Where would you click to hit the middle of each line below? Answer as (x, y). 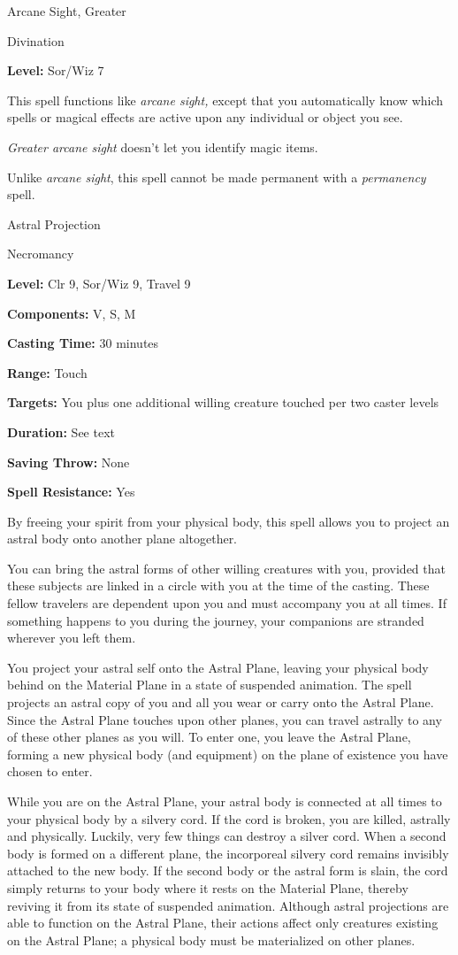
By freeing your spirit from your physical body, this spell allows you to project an (229, 521)
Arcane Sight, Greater (67, 11)
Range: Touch (47, 372)
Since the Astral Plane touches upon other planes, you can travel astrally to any (225, 719)
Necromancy (41, 254)
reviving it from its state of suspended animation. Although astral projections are (228, 905)
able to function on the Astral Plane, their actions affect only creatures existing (223, 923)
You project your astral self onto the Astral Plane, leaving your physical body (218, 667)
